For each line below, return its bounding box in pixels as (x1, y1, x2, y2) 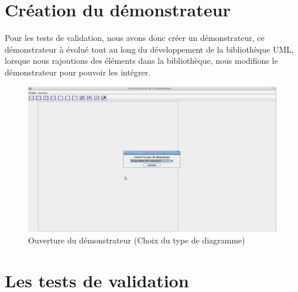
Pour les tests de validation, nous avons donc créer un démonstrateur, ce (5, 32, 265, 44)
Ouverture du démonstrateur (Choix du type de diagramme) (28, 233, 245, 246)
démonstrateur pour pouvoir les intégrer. (5, 66, 150, 78)
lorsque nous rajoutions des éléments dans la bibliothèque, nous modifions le (5, 54, 278, 67)
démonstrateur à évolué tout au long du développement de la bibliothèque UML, (5, 43, 294, 55)
